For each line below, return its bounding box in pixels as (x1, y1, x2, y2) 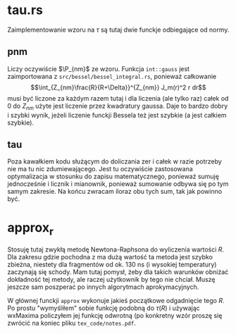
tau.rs (7, 2, 44, 18)
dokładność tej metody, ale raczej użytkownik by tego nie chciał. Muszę (7, 275, 216, 283)
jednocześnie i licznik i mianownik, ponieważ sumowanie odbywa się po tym (7, 180, 229, 188)
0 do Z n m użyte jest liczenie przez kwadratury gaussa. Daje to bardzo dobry (7, 101, 228, 111)
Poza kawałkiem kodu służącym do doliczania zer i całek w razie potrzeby (7, 157, 222, 166)
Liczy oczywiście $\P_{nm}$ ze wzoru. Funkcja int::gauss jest (7, 64, 190, 73)
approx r (7, 219, 54, 238)
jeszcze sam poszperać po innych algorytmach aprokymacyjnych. (7, 283, 199, 291)
